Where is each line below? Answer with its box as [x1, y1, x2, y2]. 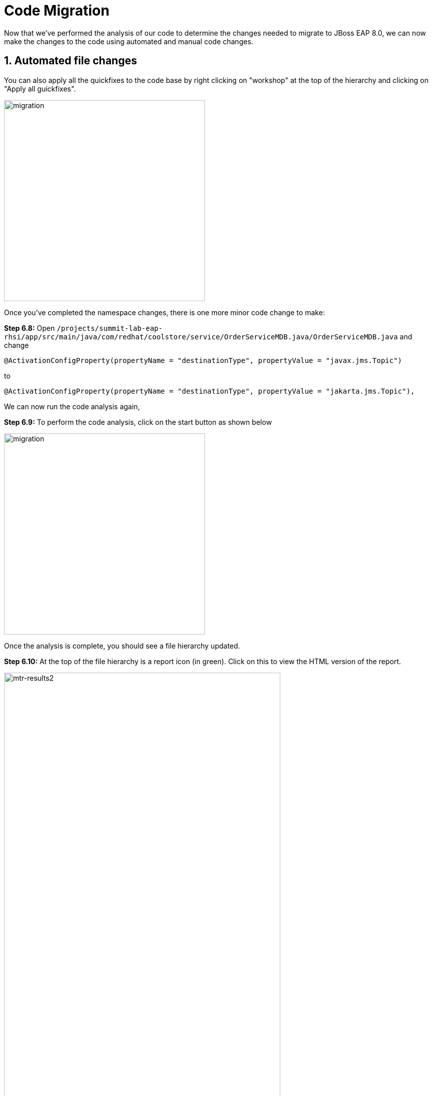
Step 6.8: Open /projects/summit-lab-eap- [4, 323, 163, 332]
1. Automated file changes [4, 54, 137, 67]
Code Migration [4, 2, 110, 19]
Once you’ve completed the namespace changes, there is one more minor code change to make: [4, 308, 325, 317]
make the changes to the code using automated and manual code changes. [4, 37, 254, 46]
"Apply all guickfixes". [4, 84, 76, 93]
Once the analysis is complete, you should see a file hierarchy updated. [4, 641, 240, 650]
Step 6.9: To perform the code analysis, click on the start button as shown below [4, 417, 272, 426]
